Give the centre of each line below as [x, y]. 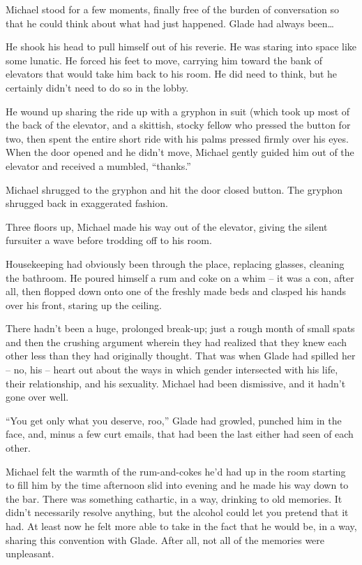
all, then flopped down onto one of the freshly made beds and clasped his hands [176, 291]
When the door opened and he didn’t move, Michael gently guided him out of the [180, 152]
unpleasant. [30, 553]
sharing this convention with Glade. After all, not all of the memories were [165, 539]
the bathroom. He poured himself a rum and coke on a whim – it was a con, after [180, 277]
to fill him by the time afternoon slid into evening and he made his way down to [177, 485]
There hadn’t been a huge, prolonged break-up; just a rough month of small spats [180, 328]
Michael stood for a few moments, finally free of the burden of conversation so [173, 9]
